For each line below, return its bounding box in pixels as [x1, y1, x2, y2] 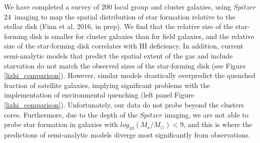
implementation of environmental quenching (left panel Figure [4, 89, 194, 100]
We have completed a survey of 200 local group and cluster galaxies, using [4, 1, 231, 11]
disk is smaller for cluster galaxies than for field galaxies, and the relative [29, 30, 254, 41]
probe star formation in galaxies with [4, 119, 118, 129]
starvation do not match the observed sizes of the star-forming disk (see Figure [4, 60, 246, 70]
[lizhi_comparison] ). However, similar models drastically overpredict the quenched [4, 70, 255, 80]
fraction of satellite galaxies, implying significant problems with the [4, 79, 210, 90]
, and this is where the [183, 119, 252, 129]
